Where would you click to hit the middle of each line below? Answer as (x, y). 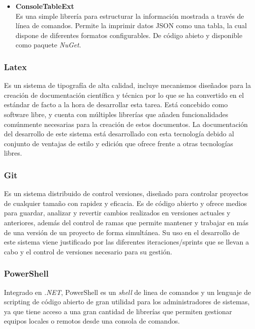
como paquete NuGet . (48, 45)
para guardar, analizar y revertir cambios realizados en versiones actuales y (117, 213)
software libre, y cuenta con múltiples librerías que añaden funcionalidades (116, 114)
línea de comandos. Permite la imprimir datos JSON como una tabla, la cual (131, 25)
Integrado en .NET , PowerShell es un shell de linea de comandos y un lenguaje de (127, 292)
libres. (13, 153)
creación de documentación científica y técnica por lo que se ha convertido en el (124, 95)
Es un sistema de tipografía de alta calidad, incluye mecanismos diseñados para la (127, 85)
